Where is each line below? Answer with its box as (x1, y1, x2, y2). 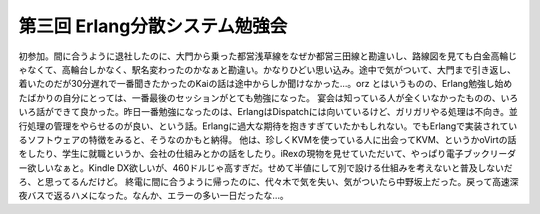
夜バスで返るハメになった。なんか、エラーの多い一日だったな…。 (18, 190, 289, 202)
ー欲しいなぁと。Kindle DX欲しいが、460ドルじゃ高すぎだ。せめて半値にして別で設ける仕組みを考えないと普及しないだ (18, 161, 513, 174)
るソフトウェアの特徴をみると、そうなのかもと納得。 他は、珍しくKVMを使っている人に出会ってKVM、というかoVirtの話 (18, 133, 517, 145)
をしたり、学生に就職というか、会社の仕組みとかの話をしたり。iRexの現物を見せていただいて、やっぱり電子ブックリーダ (18, 148, 517, 160)
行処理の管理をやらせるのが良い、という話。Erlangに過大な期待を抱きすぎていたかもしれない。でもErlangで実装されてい (18, 120, 518, 132)
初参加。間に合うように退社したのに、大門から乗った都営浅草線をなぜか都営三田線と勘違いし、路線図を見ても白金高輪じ (18, 50, 517, 62)
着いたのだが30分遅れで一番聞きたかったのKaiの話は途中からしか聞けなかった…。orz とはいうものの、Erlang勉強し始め (18, 78, 513, 90)
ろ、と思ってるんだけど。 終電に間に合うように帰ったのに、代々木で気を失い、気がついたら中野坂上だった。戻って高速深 (18, 176, 519, 188)
